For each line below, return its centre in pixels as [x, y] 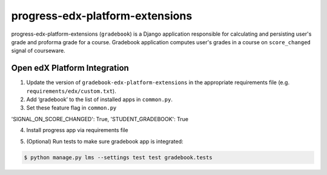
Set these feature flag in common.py [71, 108]
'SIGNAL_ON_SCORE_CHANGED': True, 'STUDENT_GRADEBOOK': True [100, 119]
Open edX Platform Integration [70, 68]
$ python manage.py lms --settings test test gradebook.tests [118, 157]
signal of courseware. [38, 51]
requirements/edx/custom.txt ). [71, 91]
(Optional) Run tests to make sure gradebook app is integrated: [105, 141]
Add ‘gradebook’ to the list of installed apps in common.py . [99, 99]
